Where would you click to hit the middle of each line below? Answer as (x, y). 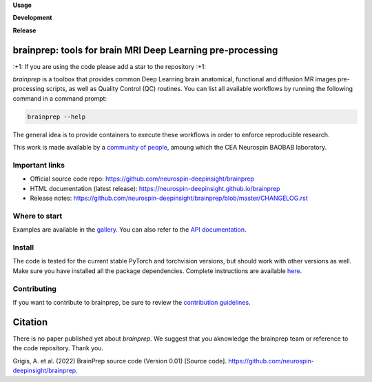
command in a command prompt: (60, 98)
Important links (39, 165)
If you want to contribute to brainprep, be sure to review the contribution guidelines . (132, 302)
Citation (30, 322)
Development (32, 18)
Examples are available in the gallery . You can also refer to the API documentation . (130, 230)
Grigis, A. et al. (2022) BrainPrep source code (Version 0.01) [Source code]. (120, 361)
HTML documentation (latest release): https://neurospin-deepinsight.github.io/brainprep (155, 188)
